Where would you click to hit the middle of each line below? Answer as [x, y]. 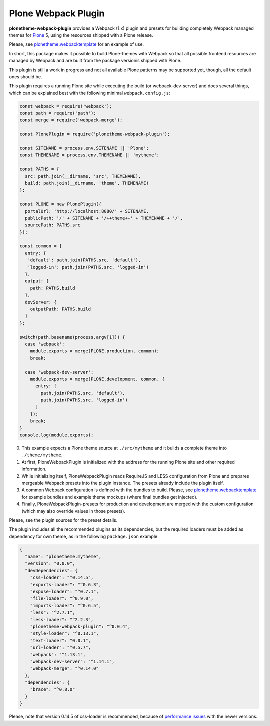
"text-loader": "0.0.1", [61, 641]
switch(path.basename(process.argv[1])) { [72, 337]
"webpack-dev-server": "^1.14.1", [72, 661]
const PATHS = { [40, 169]
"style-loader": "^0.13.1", [65, 634]
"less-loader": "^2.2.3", [62, 620]
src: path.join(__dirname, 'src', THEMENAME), [83, 176]
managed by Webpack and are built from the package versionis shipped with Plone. [95, 61]
